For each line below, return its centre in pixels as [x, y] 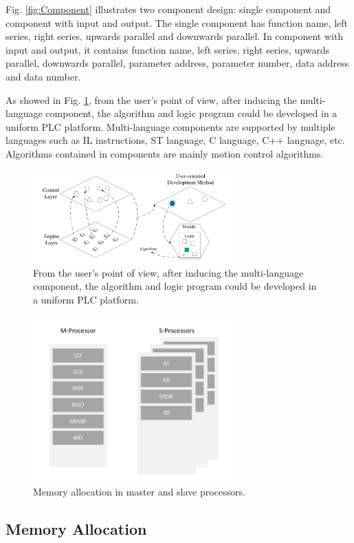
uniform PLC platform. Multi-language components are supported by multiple [170, 126]
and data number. [43, 76]
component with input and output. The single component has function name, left [177, 22]
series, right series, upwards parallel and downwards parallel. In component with [175, 36]
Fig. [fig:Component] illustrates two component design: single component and [168, 9]
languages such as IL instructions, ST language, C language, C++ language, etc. [175, 140]
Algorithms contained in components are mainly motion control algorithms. [165, 153]
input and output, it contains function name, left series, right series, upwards [168, 49]
